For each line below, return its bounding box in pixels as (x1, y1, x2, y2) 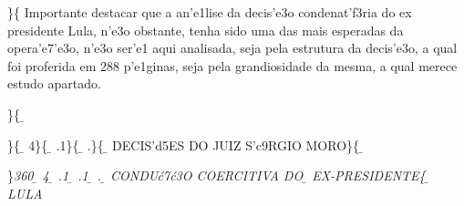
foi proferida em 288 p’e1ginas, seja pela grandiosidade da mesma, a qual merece (7, 56, 458, 75)
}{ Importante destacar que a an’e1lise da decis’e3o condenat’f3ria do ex (7, 3, 412, 21)
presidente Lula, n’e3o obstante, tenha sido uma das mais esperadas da (7, 20, 404, 39)
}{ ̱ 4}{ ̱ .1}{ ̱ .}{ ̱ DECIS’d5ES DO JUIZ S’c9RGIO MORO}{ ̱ (7, 135, 364, 154)
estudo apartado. (7, 74, 101, 93)
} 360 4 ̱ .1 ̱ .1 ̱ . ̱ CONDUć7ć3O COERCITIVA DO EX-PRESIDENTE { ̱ (7, 166, 430, 185)
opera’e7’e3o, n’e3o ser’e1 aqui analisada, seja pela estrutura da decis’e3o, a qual (7, 38, 458, 57)
